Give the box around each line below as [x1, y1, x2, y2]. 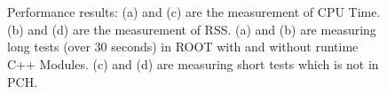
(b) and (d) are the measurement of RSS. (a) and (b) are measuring [7, 20, 376, 38]
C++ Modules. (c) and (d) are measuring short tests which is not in [7, 54, 379, 73]
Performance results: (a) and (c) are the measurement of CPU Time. [7, 3, 381, 21]
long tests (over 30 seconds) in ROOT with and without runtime [7, 37, 359, 56]
